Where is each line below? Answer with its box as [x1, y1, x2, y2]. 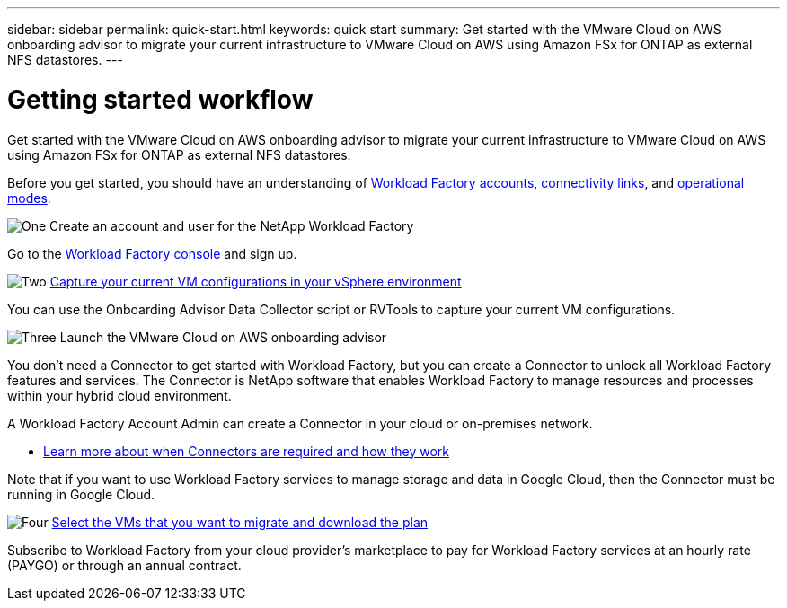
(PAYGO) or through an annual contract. [7, 557, 242, 573]
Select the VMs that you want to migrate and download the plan [51, 514, 429, 530]
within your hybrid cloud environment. [7, 387, 232, 403]
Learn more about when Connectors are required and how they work [43, 443, 449, 459]
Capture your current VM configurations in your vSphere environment [49, 273, 462, 289]
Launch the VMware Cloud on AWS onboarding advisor [59, 329, 387, 345]
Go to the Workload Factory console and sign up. [7, 245, 297, 261]
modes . [7, 189, 51, 206]
